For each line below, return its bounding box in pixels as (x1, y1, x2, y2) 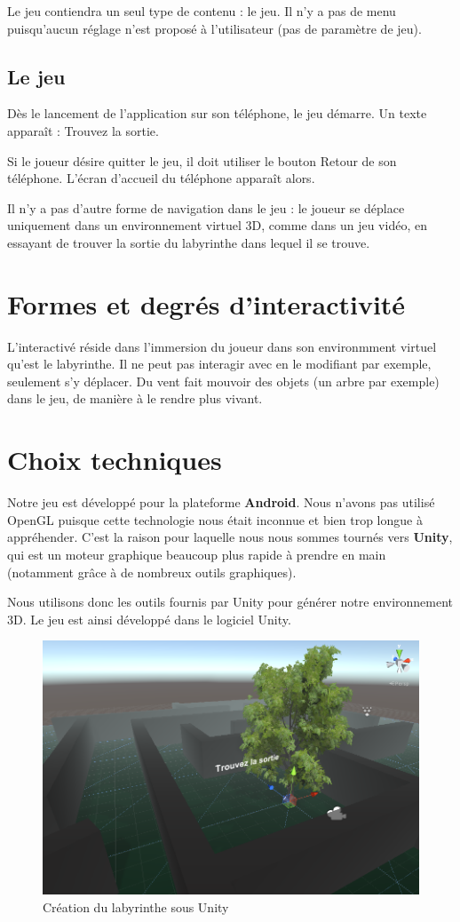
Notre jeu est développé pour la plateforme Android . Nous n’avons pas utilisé (7, 493, 435, 512)
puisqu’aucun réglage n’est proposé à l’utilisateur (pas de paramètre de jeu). (7, 19, 422, 37)
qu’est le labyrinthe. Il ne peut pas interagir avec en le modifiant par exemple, (7, 354, 432, 373)
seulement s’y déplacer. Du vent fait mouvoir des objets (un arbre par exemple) (7, 371, 440, 390)
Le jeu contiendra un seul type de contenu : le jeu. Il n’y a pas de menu (7, 2, 396, 20)
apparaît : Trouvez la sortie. (7, 121, 159, 139)
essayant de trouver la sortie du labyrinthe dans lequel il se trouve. (7, 233, 370, 251)
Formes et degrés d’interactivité (7, 285, 406, 322)
